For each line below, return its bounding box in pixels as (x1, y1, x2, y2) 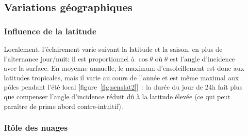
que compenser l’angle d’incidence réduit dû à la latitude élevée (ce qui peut (4, 91, 231, 101)
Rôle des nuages (4, 121, 68, 134)
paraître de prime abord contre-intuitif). (4, 101, 123, 111)
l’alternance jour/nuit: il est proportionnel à (4, 53, 135, 63)
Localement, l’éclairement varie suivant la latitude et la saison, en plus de (4, 44, 223, 54)
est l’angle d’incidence (170, 53, 235, 63)
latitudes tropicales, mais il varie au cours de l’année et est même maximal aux (4, 72, 239, 82)
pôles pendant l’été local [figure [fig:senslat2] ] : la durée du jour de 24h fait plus (4, 82, 243, 92)
